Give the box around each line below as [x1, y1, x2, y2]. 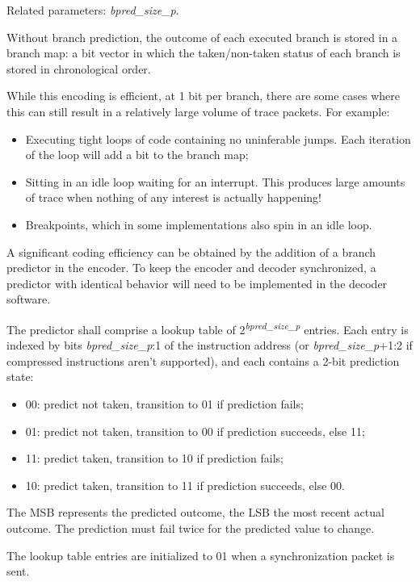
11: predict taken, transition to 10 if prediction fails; [25, 450, 283, 467]
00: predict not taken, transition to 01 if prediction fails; [25, 395, 304, 412]
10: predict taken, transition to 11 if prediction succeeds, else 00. [25, 476, 345, 493]
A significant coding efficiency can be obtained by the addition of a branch [6, 243, 376, 260]
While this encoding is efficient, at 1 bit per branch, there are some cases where [6, 87, 401, 104]
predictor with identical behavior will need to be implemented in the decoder [6, 274, 388, 291]
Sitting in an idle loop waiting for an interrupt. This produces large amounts [25, 173, 405, 190]
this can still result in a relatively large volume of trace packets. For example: [6, 103, 390, 119]
